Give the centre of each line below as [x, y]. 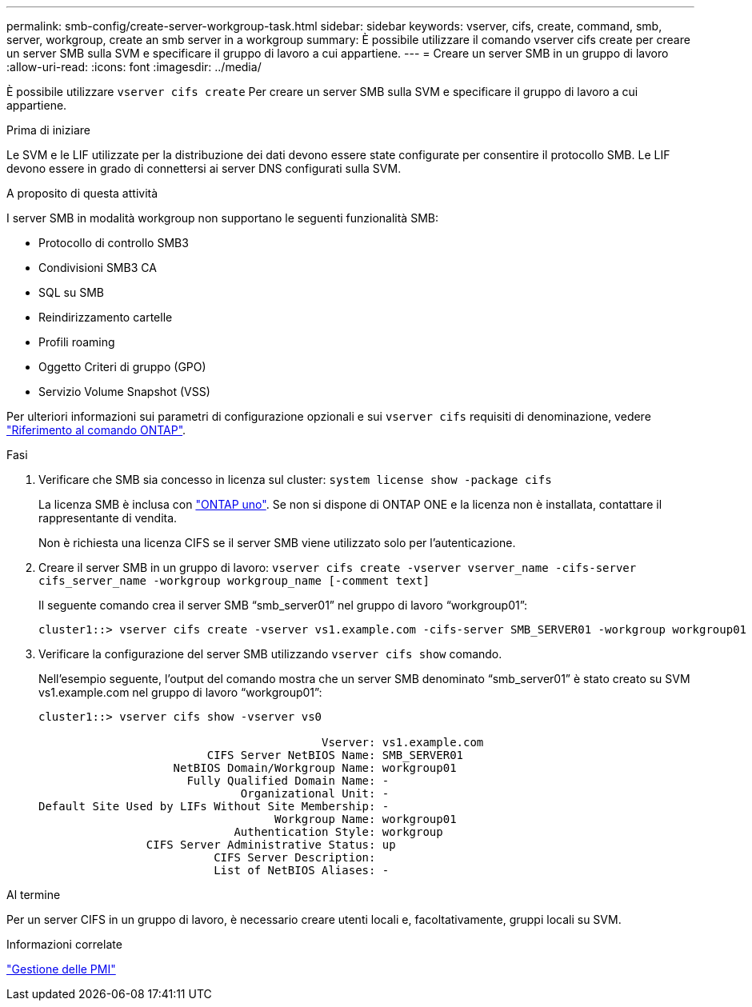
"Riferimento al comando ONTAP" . [96, 430]
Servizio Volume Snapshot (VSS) [124, 392]
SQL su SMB [71, 292]
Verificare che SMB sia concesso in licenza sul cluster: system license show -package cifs [295, 480]
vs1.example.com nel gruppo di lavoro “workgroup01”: [180, 692]
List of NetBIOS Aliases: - [302, 870]
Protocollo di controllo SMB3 [114, 243]
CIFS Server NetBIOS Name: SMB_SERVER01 [335, 755]
